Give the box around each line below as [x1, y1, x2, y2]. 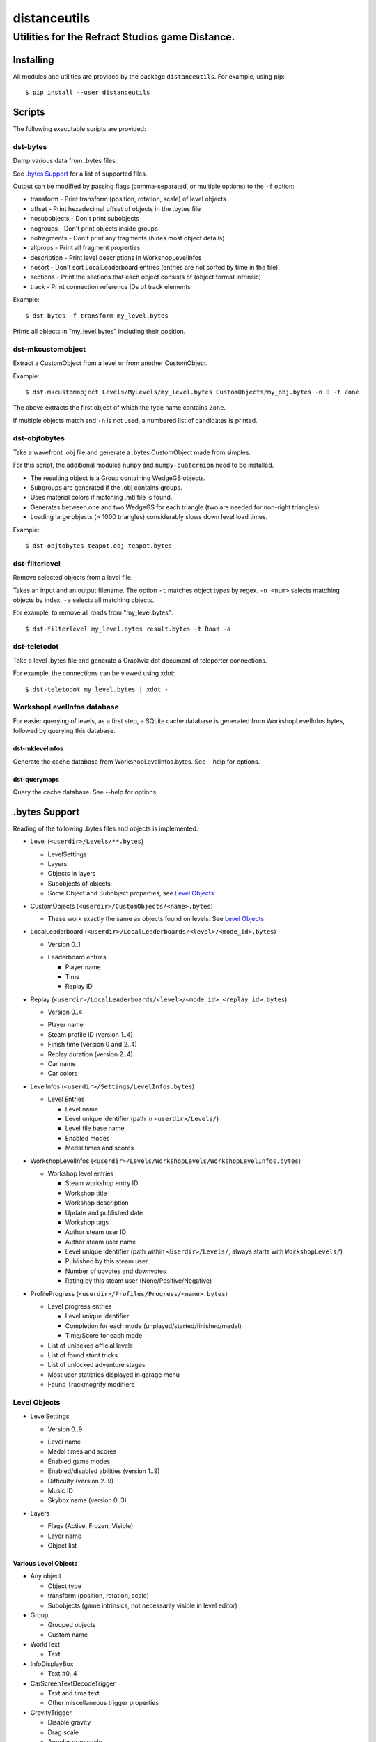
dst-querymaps [13, 775, 59, 783]
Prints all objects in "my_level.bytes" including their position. [13, 327, 186, 336]
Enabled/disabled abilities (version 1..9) [47, 1467, 160, 1475]
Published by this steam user [65, 1257, 148, 1265]
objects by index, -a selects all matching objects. [13, 596, 155, 604]
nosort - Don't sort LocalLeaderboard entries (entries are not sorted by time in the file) [30, 263, 279, 272]
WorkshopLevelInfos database [13, 702, 119, 712]
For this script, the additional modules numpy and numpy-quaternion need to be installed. [13, 461, 274, 470]
